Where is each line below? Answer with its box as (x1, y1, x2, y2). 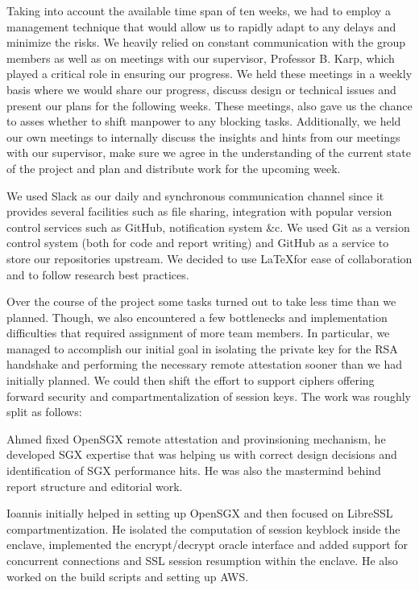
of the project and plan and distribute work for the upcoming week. (6, 159, 341, 176)
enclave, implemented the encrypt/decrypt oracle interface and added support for (6, 536, 409, 553)
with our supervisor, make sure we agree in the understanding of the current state (6, 144, 411, 161)
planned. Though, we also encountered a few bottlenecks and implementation (6, 308, 388, 325)
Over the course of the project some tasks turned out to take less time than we (6, 293, 396, 310)
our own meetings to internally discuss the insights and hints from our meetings (6, 128, 400, 145)
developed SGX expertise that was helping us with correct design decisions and (6, 446, 397, 463)
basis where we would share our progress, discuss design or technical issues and (6, 80, 396, 97)
